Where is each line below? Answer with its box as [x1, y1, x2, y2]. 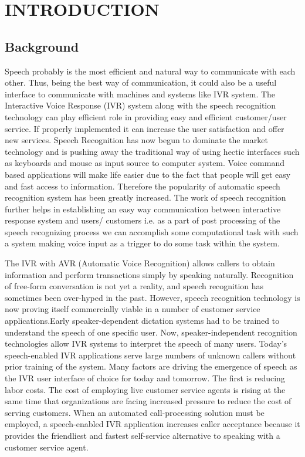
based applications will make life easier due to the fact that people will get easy [5, 168, 291, 180]
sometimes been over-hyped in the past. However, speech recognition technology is [5, 291, 300, 303]
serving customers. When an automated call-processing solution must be [5, 406, 265, 418]
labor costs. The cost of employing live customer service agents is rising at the [5, 383, 286, 395]
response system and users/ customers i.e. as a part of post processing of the [5, 214, 280, 226]
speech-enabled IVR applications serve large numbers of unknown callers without [5, 348, 296, 361]
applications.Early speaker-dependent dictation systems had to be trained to [5, 314, 280, 327]
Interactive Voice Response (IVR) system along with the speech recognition [5, 99, 276, 111]
